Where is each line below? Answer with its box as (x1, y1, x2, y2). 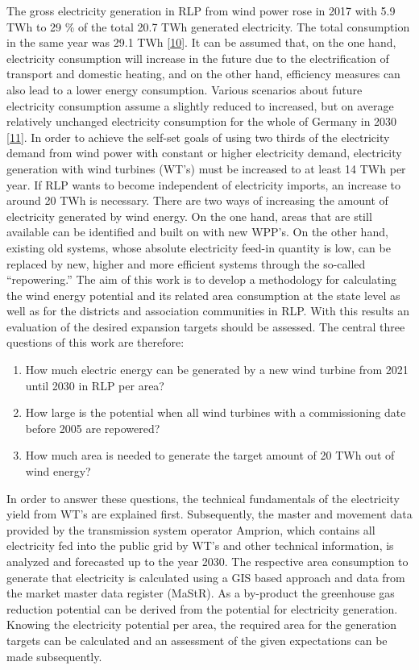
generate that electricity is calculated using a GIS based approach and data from (6, 568, 405, 585)
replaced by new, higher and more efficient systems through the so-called (6, 255, 366, 272)
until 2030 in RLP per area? (25, 377, 164, 393)
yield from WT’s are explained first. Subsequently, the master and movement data (6, 506, 413, 522)
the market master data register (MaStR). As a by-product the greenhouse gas (6, 585, 395, 601)
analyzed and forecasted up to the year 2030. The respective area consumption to (6, 553, 409, 569)
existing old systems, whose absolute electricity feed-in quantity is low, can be (6, 239, 391, 256)
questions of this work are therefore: (6, 334, 185, 351)
